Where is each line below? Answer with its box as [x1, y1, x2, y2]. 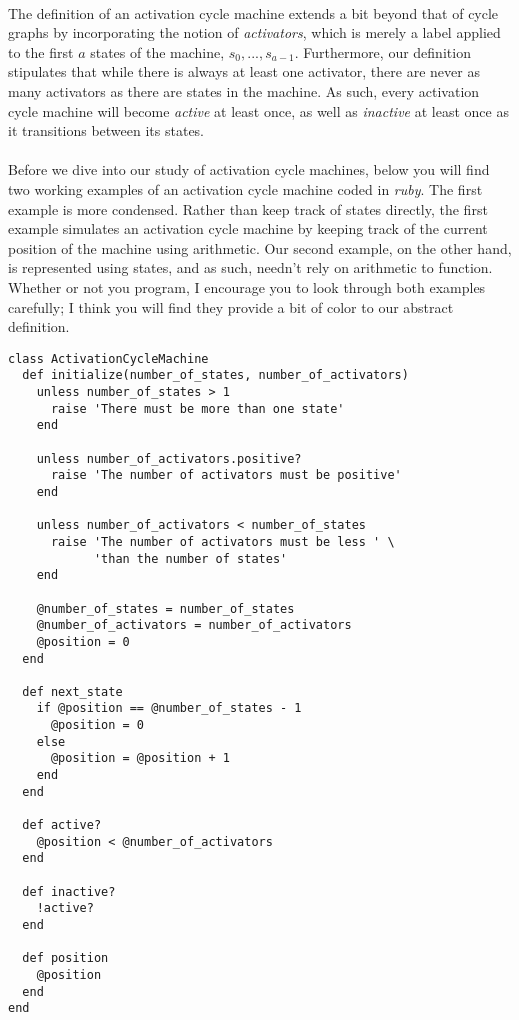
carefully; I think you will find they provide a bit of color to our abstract [8, 296, 454, 317]
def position [22, 951, 109, 966]
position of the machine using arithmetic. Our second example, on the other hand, [8, 237, 512, 258]
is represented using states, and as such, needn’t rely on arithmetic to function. [8, 257, 493, 278]
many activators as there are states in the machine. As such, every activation [8, 80, 480, 101]
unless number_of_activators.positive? [36, 451, 302, 466]
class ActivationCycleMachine [8, 351, 209, 366]
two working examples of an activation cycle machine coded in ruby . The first [8, 178, 483, 199]
